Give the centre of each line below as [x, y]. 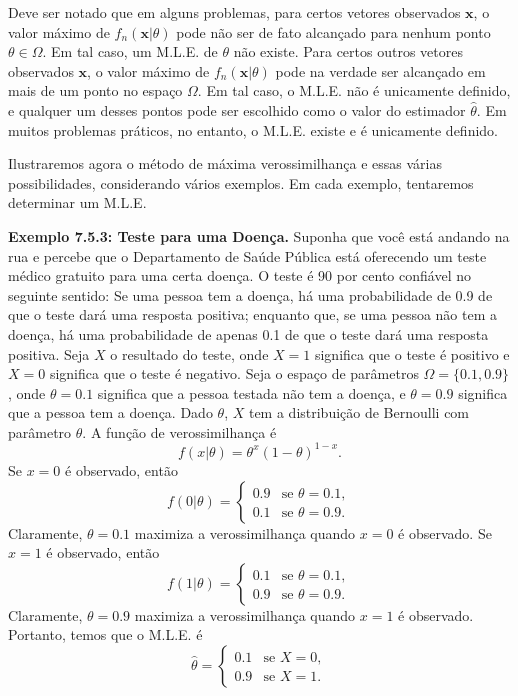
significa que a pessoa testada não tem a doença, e [251, 392]
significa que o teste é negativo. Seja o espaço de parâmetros [234, 373]
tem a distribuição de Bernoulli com [359, 412]
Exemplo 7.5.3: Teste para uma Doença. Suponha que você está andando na [259, 235]
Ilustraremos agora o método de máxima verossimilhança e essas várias [225, 163]
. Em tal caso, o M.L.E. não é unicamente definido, [354, 90]
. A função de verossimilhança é [179, 431]
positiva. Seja [49, 353]
